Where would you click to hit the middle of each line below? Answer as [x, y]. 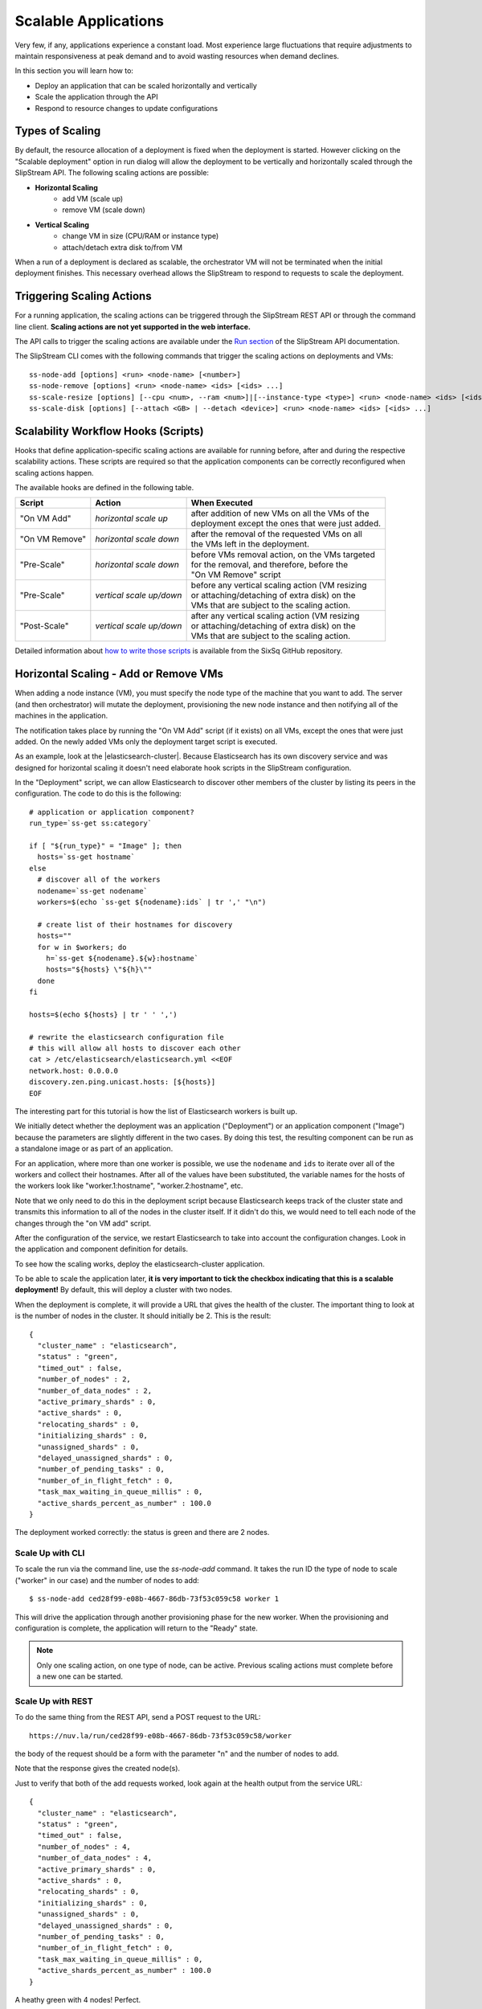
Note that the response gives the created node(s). [98, 1769]
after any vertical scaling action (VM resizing [275, 616]
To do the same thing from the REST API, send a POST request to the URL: [138, 1717]
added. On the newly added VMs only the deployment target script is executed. [146, 741]
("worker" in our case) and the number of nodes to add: [107, 1580]
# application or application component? [112, 812]
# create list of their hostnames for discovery [135, 925]
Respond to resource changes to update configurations [127, 108]
